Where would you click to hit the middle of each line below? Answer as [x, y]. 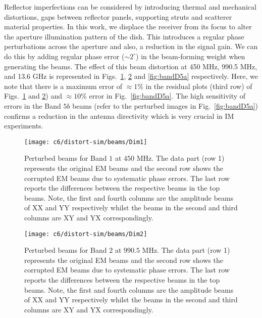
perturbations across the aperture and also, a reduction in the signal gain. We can [131, 46]
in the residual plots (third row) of [199, 86]
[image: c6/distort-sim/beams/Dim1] [86, 142]
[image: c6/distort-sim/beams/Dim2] [86, 234]
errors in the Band [33, 105]
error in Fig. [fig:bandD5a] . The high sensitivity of [167, 96]
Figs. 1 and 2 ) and [33, 96]
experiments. [24, 126]
